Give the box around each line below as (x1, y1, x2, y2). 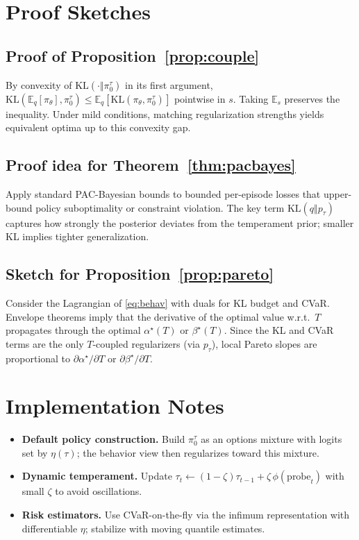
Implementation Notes (6, 391, 224, 420)
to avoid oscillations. (55, 484, 142, 498)
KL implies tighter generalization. (6, 229, 149, 244)
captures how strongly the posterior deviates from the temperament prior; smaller (6, 215, 354, 230)
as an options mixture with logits (201, 432, 342, 446)
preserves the (284, 91, 340, 106)
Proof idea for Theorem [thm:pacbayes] (6, 154, 296, 176)
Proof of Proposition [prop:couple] (6, 44, 260, 66)
